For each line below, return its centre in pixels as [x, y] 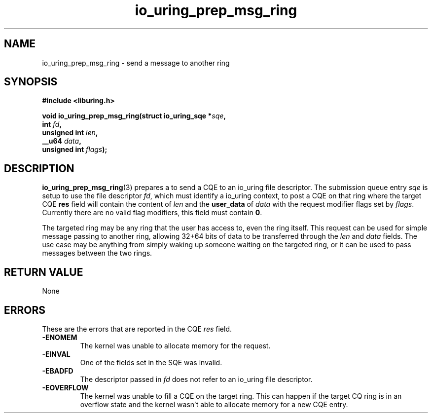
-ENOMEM [60, 337]
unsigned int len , [70, 133]
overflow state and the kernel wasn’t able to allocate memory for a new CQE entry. [214, 404]
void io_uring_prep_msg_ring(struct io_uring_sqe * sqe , [134, 116]
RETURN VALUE [44, 272]
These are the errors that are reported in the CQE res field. [137, 329]
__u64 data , [62, 141]
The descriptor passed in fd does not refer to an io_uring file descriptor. [196, 379]
